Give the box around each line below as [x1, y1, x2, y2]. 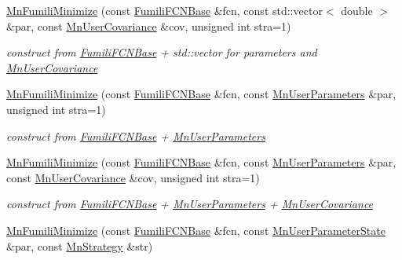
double [341, 2, 373, 18]
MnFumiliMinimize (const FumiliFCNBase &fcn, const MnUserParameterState [6, 222, 386, 238]
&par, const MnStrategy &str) [6, 237, 153, 254]
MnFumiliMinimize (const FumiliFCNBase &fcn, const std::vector [6, 2, 323, 18]
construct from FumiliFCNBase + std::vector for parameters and [6, 44, 317, 60]
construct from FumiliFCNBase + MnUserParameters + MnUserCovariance [6, 196, 374, 212]
